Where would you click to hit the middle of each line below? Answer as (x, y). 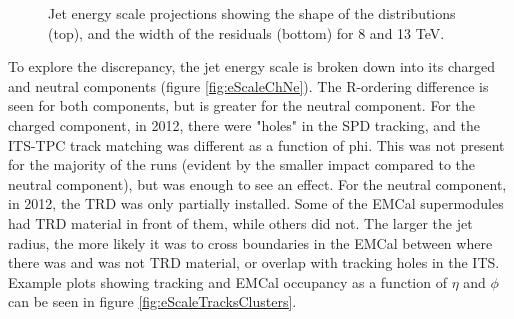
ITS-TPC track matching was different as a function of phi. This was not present (256, 144)
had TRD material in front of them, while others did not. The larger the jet (240, 222)
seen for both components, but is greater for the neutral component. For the (241, 105)
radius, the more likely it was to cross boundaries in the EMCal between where (250, 242)
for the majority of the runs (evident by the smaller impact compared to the (242, 164)
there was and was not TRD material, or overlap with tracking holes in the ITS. (254, 262)
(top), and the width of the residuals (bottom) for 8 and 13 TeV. (246, 32)
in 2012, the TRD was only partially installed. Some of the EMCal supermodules (256, 203)
